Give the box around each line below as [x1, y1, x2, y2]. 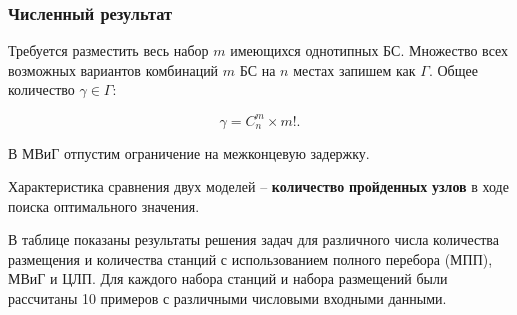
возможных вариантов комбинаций [8, 59, 219, 80]
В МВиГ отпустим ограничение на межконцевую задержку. [8, 142, 370, 163]
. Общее [428, 59, 478, 80]
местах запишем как [293, 59, 416, 80]
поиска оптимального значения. [8, 195, 200, 216]
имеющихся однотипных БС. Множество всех [230, 40, 509, 61]
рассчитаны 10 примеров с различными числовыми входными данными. [8, 288, 447, 309]
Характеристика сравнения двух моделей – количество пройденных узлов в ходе [8, 176, 509, 197]
